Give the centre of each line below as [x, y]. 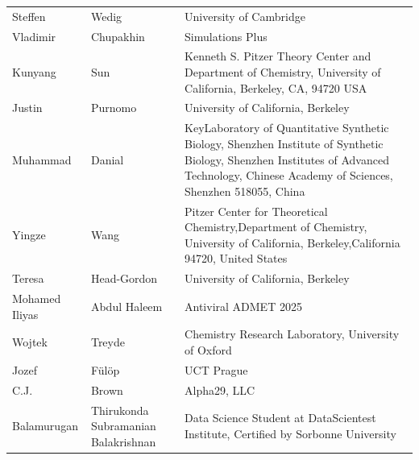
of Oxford [208, 350]
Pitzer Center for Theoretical [256, 211]
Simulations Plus [226, 36]
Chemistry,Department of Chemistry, [276, 227]
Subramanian [123, 426]
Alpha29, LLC [220, 390]
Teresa [28, 278]
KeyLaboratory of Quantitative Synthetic [287, 128]
